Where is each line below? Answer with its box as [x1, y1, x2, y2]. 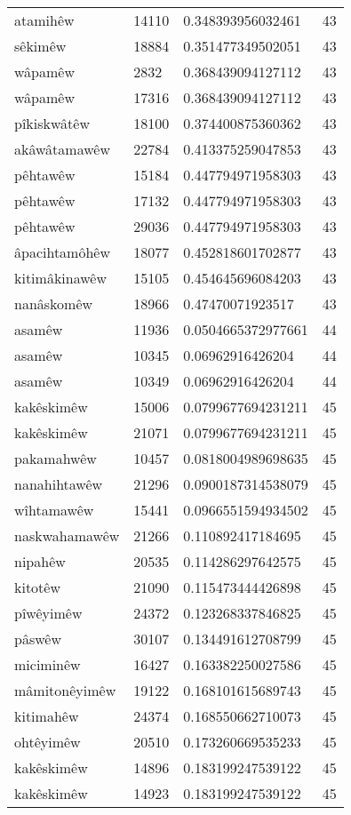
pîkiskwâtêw [14, 113, 90, 133]
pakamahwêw [14, 448, 97, 468]
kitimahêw [14, 706, 79, 726]
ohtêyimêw [14, 731, 81, 752]
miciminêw [14, 654, 81, 675]
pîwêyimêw [14, 603, 83, 623]
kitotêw [14, 577, 61, 597]
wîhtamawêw [14, 499, 94, 520]
